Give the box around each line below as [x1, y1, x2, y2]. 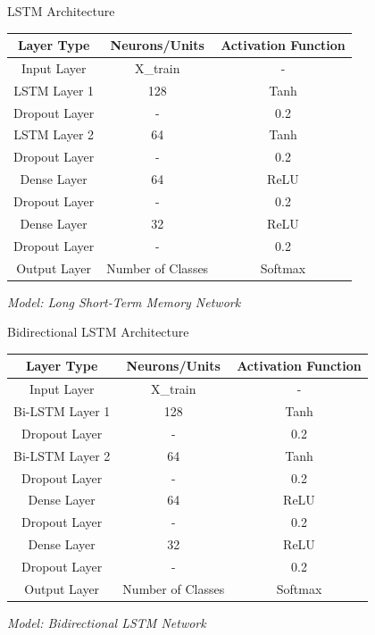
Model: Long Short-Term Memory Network [7, 292, 241, 311]
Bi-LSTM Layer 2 [13, 446, 111, 464]
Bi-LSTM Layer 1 [13, 402, 111, 420]
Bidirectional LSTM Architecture [7, 322, 189, 341]
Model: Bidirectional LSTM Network [7, 613, 206, 631]
